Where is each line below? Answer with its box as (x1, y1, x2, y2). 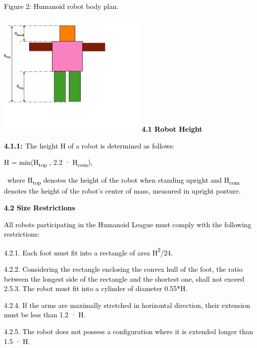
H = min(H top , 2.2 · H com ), (4, 157, 93, 168)
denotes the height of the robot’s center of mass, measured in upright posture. (4, 186, 241, 196)
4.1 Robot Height (142, 124, 203, 134)
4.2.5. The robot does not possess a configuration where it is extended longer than (4, 326, 254, 337)
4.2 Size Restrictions (4, 202, 75, 213)
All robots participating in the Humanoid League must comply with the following (4, 219, 252, 229)
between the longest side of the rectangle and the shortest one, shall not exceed (4, 273, 245, 284)
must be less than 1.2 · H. (4, 309, 86, 320)
